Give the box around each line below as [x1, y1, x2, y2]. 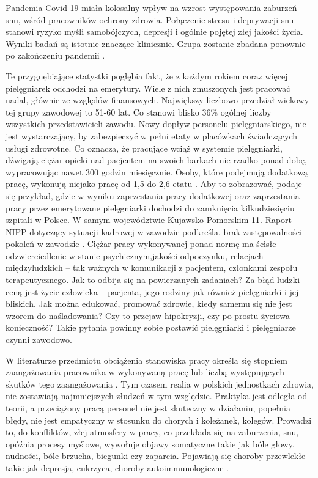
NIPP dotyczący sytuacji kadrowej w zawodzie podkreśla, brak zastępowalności [6, 225, 302, 238]
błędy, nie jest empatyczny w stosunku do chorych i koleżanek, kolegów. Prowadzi [6, 413, 312, 426]
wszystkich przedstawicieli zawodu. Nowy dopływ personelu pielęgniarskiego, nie [6, 117, 306, 130]
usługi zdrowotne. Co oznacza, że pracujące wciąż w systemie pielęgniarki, [6, 141, 283, 154]
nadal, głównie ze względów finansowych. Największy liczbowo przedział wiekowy [6, 94, 309, 106]
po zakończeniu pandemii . [6, 49, 105, 62]
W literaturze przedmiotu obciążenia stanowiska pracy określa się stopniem [6, 353, 288, 366]
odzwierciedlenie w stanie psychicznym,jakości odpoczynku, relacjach [6, 249, 264, 262]
